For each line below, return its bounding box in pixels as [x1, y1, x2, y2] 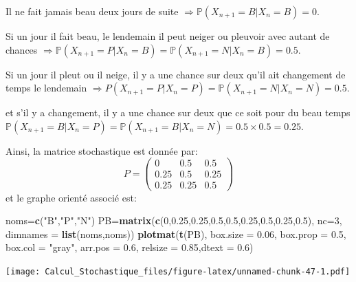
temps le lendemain [5, 80, 87, 95]
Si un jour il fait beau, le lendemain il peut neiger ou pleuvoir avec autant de [5, 29, 330, 43]
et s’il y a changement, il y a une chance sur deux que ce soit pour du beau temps [5, 105, 351, 120]
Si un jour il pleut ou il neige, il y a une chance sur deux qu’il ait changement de [5, 67, 346, 81]
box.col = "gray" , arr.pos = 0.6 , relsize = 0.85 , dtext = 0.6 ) [5, 240, 254, 254]
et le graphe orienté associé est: [5, 190, 137, 204]
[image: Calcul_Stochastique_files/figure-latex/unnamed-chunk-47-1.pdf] [5, 266, 351, 276]
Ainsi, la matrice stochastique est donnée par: [5, 143, 198, 158]
